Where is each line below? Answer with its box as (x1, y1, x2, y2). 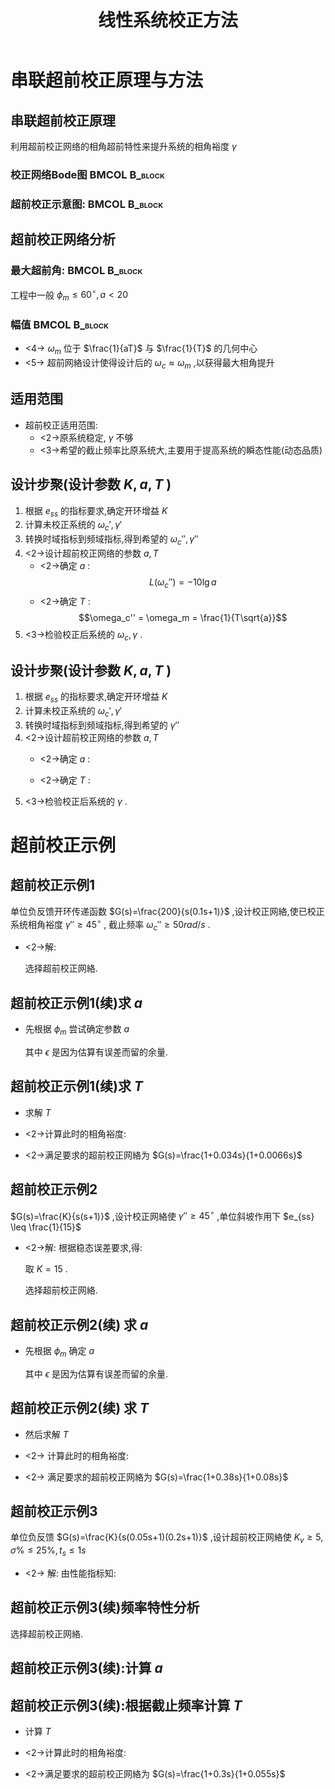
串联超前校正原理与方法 (10, 69, 204, 92)
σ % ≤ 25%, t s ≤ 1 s (10, 1544, 87, 1559)
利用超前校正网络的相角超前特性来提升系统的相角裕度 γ (10, 141, 237, 152)
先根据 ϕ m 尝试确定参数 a (24, 1023, 130, 1037)
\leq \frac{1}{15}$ (10, 1221, 82, 1233)
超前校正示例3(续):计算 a (10, 1660, 163, 1677)
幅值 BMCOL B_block (10, 317, 109, 331)
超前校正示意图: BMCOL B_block (10, 197, 164, 211)
